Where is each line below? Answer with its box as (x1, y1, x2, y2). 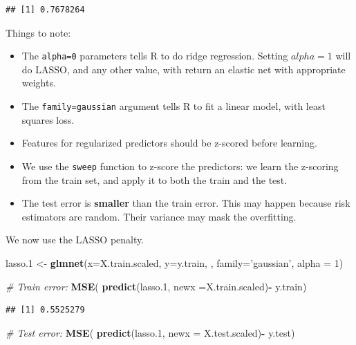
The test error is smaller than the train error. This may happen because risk (21, 196, 350, 210)
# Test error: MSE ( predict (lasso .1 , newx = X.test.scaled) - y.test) (6, 325, 295, 339)
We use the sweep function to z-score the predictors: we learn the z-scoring (21, 158, 339, 173)
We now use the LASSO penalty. (6, 232, 144, 247)
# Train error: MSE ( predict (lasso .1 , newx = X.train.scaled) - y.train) (6, 279, 307, 293)
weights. (21, 75, 56, 90)
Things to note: (6, 25, 71, 39)
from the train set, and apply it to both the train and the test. (21, 172, 288, 187)
